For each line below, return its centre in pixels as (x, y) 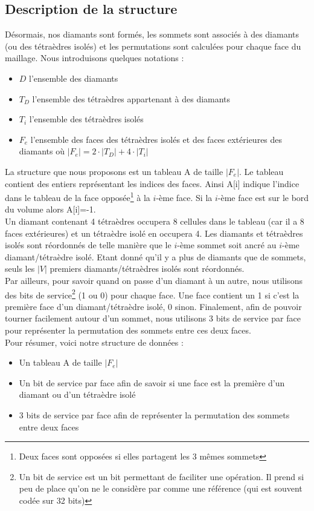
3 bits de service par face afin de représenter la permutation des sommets (154, 414)
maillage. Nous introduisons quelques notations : (95, 58)
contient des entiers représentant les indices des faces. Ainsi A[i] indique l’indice (152, 183)
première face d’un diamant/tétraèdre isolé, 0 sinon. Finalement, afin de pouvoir (153, 306)
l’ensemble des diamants (74, 78)
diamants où (42, 151)
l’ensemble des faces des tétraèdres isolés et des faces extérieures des (156, 139)
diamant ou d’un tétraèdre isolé (77, 394)
